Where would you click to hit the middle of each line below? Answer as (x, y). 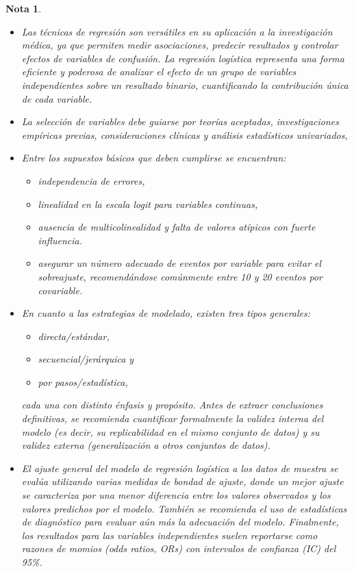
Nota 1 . (24, 8)
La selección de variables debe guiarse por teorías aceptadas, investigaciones (180, 121)
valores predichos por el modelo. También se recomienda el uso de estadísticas (184, 508)
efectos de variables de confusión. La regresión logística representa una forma (183, 58)
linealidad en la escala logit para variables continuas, (148, 204)
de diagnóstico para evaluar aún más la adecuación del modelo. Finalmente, (180, 522)
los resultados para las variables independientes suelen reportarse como (169, 535)
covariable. (60, 290)
